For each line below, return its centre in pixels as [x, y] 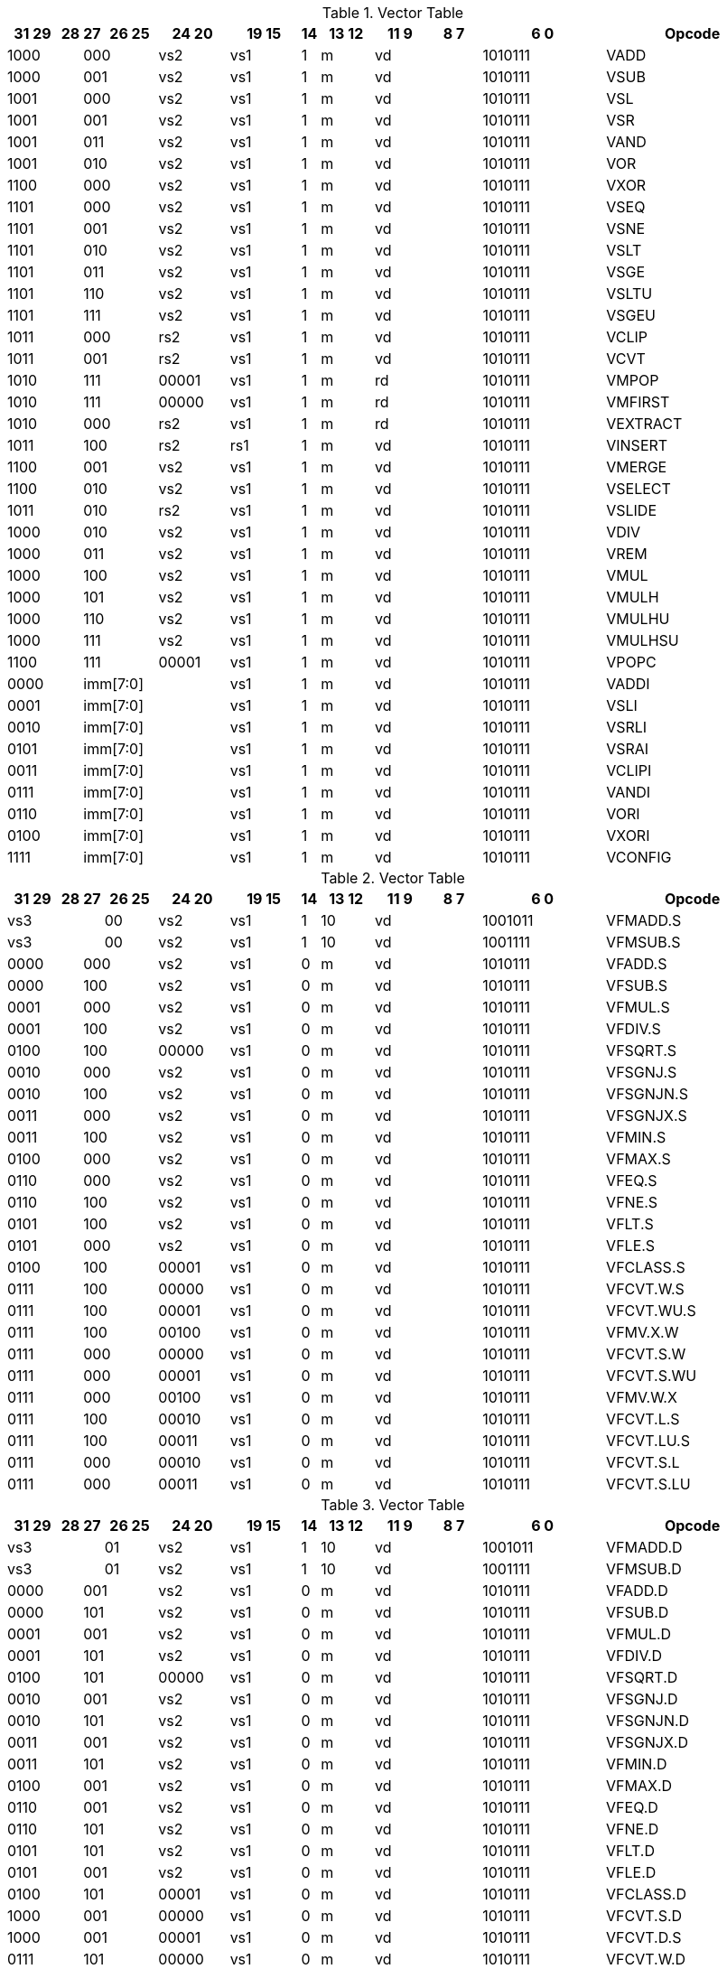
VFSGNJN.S [647, 1094]
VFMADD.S [644, 920]
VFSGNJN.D [648, 1721]
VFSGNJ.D [642, 1699]
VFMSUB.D [644, 1569]
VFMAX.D [639, 1786]
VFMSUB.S [643, 942]
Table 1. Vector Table [393, 13]
